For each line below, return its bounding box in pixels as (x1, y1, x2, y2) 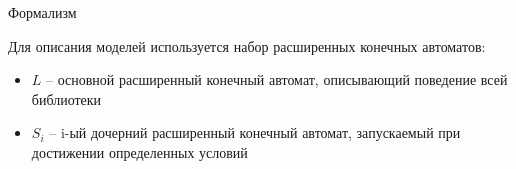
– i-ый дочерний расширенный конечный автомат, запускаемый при (49, 122, 461, 143)
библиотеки (31, 88, 102, 109)
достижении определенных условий (31, 141, 248, 162)
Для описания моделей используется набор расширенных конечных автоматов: (8, 35, 486, 56)
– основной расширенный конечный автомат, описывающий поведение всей (46, 69, 508, 90)
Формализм (8, 2, 77, 22)
